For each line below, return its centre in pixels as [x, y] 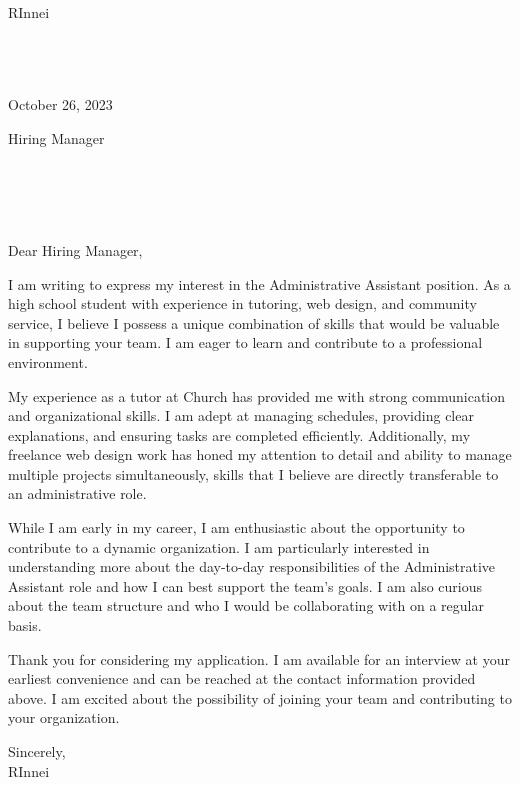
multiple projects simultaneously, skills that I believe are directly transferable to [253, 473]
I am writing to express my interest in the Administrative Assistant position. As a [259, 283]
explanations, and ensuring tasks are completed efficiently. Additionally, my [239, 434]
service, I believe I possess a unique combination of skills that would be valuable [254, 322]
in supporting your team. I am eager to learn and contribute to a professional [245, 342]
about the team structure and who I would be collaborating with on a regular [246, 605]
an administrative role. [77, 493]
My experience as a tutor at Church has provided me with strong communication [257, 395]
